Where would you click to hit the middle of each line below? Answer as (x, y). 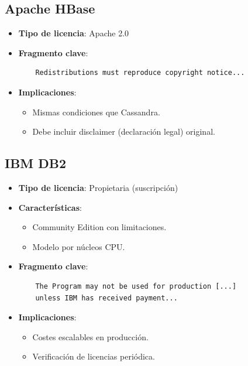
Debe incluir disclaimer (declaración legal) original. (124, 131)
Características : (50, 207)
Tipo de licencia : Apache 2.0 (74, 33)
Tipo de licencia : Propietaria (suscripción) (98, 187)
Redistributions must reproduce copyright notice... (140, 73)
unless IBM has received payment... (106, 298)
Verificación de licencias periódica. (94, 356)
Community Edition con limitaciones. (99, 227)
